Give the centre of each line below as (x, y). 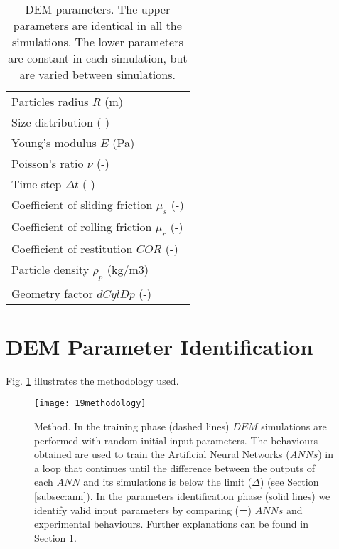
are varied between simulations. (97, 74)
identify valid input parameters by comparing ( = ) (143, 510)
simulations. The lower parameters (97, 42)
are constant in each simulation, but (98, 58)
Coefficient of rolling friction (82, 227)
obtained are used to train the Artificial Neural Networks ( (162, 454)
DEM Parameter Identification (160, 346)
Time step (37, 184)
